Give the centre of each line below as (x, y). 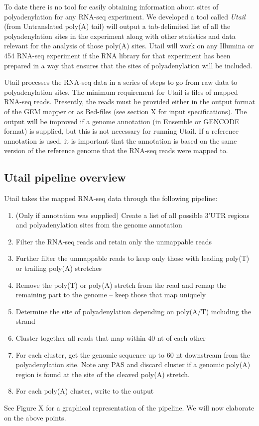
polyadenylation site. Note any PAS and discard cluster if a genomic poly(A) (133, 364)
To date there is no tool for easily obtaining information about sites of (111, 6)
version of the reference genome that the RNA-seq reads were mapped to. (116, 150)
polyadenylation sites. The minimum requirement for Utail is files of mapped (121, 92)
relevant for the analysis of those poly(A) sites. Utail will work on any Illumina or (129, 46)
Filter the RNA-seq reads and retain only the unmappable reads (114, 241)
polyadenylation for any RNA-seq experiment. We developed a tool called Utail (125, 16)
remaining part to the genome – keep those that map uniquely (111, 295)
